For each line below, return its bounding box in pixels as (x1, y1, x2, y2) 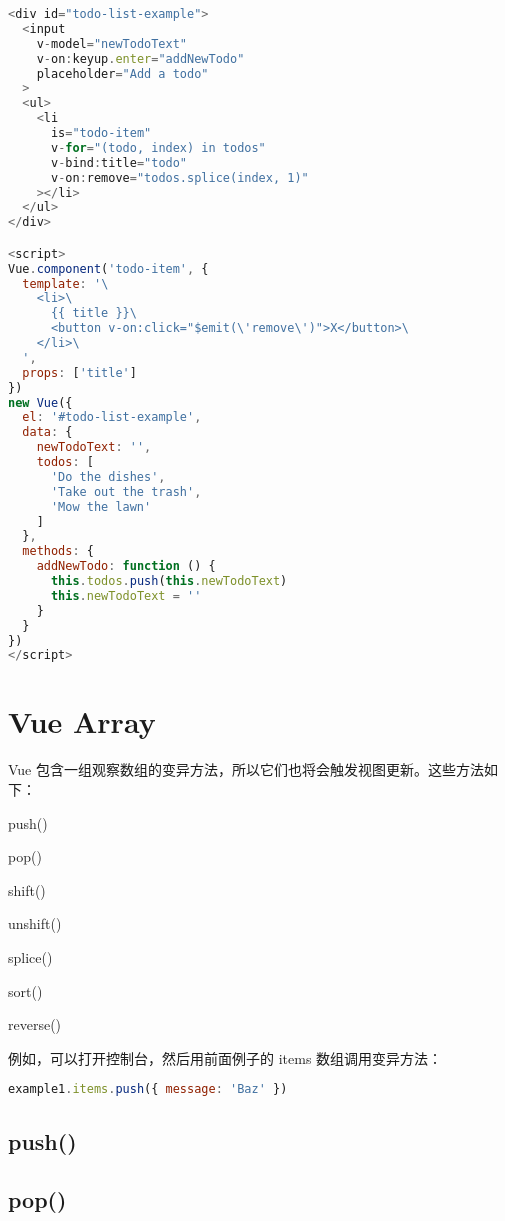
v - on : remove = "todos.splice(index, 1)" (50, 170, 309, 185)
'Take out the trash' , (50, 484, 202, 499)
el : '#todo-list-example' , (22, 410, 202, 425)
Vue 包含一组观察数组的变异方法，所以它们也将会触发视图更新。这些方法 (8, 759, 484, 780)
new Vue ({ (8, 395, 73, 410)
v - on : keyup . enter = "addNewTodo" (36, 51, 245, 66)
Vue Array (8, 701, 156, 742)
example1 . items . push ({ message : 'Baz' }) (8, 1082, 288, 1097)
